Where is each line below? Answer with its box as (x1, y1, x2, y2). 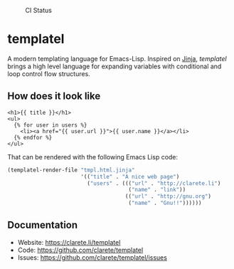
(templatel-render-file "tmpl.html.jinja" (7, 167, 135, 174)
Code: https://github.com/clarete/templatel (17, 246, 144, 254)
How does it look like (7, 90, 101, 102)
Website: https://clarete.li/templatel (17, 238, 121, 246)
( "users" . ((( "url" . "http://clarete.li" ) (86, 179, 221, 187)
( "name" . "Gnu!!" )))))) (128, 199, 202, 207)
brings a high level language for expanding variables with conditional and (7, 62, 222, 70)
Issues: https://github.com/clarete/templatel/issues (17, 253, 167, 262)
